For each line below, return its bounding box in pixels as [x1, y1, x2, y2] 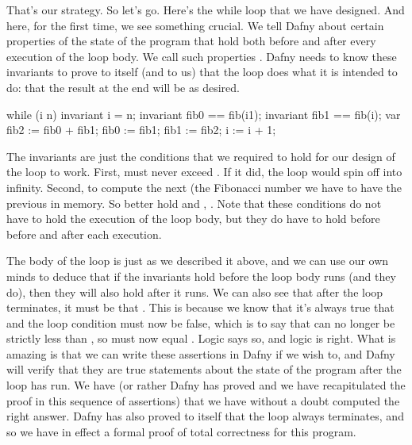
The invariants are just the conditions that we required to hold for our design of [6, 148, 395, 164]
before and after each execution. [6, 225, 162, 242]
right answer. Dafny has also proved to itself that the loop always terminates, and [6, 408, 404, 424]
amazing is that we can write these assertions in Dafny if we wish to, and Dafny [6, 345, 395, 362]
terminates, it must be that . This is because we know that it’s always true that [6, 299, 395, 316]
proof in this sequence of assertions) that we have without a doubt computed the [6, 392, 400, 409]
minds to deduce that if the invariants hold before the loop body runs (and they [6, 267, 396, 284]
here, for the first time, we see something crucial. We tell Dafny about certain [6, 17, 384, 33]
